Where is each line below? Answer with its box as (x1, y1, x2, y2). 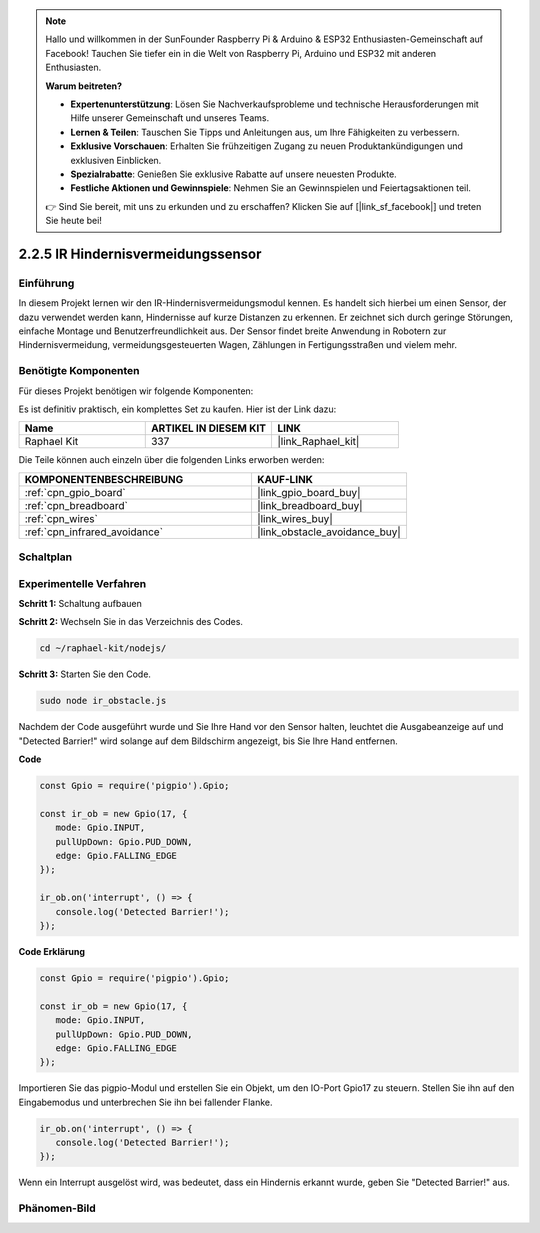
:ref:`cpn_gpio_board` (24, 485, 126, 499)
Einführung (18, 276, 75, 290)
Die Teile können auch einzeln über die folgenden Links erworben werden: (18, 454, 325, 466)
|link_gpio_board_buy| (256, 485, 361, 499)
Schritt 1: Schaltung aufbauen (18, 598, 142, 610)
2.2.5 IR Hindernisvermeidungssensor (18, 245, 262, 262)
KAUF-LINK (256, 472, 314, 486)
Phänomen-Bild (18, 1201, 97, 1215)
